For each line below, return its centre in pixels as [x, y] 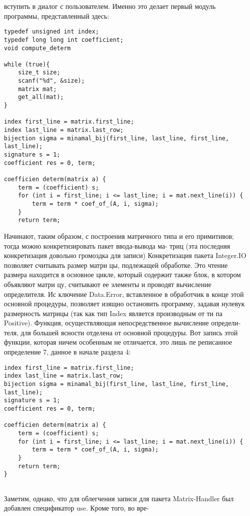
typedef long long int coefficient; [64, 40]
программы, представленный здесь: [57, 16]
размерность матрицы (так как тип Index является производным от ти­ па [113, 313]
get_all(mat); [41, 97]
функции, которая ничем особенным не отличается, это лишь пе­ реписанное [118, 342]
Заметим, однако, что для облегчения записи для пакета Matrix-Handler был [119, 498]
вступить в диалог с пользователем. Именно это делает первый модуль [110, 6]
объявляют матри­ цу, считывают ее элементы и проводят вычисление [108, 284]
